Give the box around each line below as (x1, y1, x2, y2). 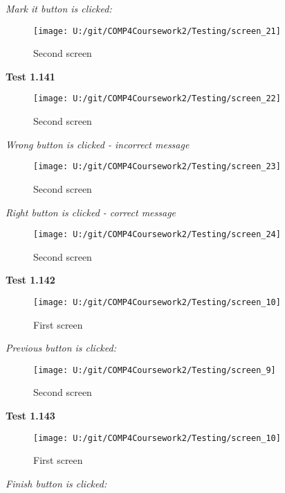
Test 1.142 (6, 273, 55, 287)
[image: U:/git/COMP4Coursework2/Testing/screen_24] (33, 230, 281, 240)
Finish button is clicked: (6, 476, 107, 490)
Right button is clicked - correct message (6, 205, 176, 219)
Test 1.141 (6, 69, 55, 83)
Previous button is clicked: (6, 340, 116, 355)
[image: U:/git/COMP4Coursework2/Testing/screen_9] (33, 365, 276, 375)
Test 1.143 (6, 408, 55, 423)
